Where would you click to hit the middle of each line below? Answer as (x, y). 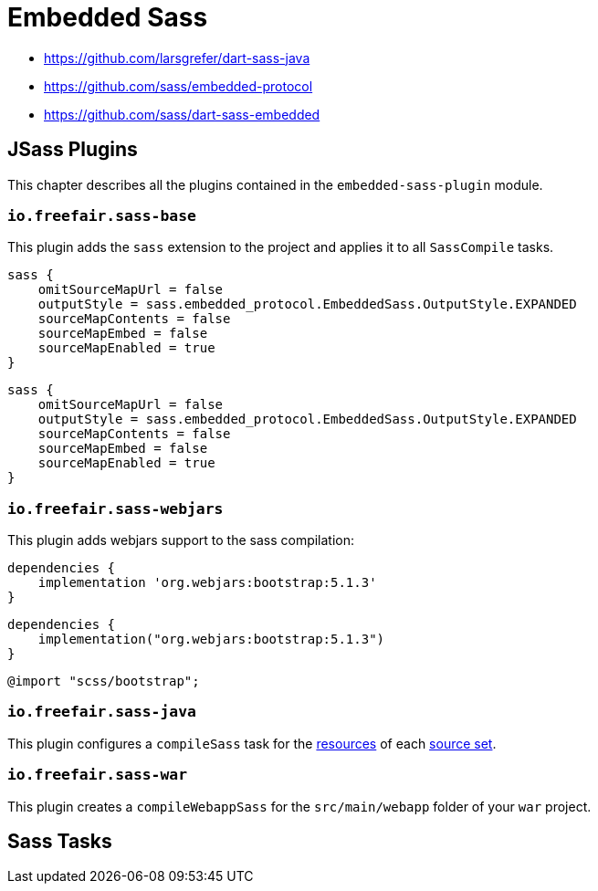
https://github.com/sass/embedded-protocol (178, 86)
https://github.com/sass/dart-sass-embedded (182, 114)
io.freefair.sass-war (97, 775)
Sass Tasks (60, 842)
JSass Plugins (73, 150)
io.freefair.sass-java (102, 712)
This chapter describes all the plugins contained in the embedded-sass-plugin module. (275, 184)
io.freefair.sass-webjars (115, 508)
